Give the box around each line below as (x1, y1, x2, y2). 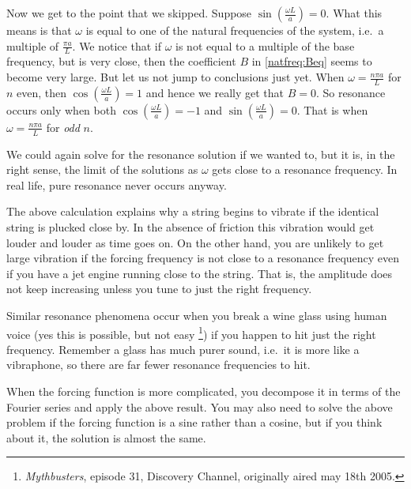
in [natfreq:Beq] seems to (251, 53, 372, 70)
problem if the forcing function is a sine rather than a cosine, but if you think (6, 414, 383, 431)
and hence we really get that (145, 84, 285, 100)
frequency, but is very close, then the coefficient (6, 53, 236, 70)
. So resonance (315, 84, 386, 100)
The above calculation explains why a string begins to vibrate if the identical (6, 203, 379, 220)
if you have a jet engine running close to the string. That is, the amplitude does (6, 265, 393, 281)
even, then (17, 84, 67, 100)
